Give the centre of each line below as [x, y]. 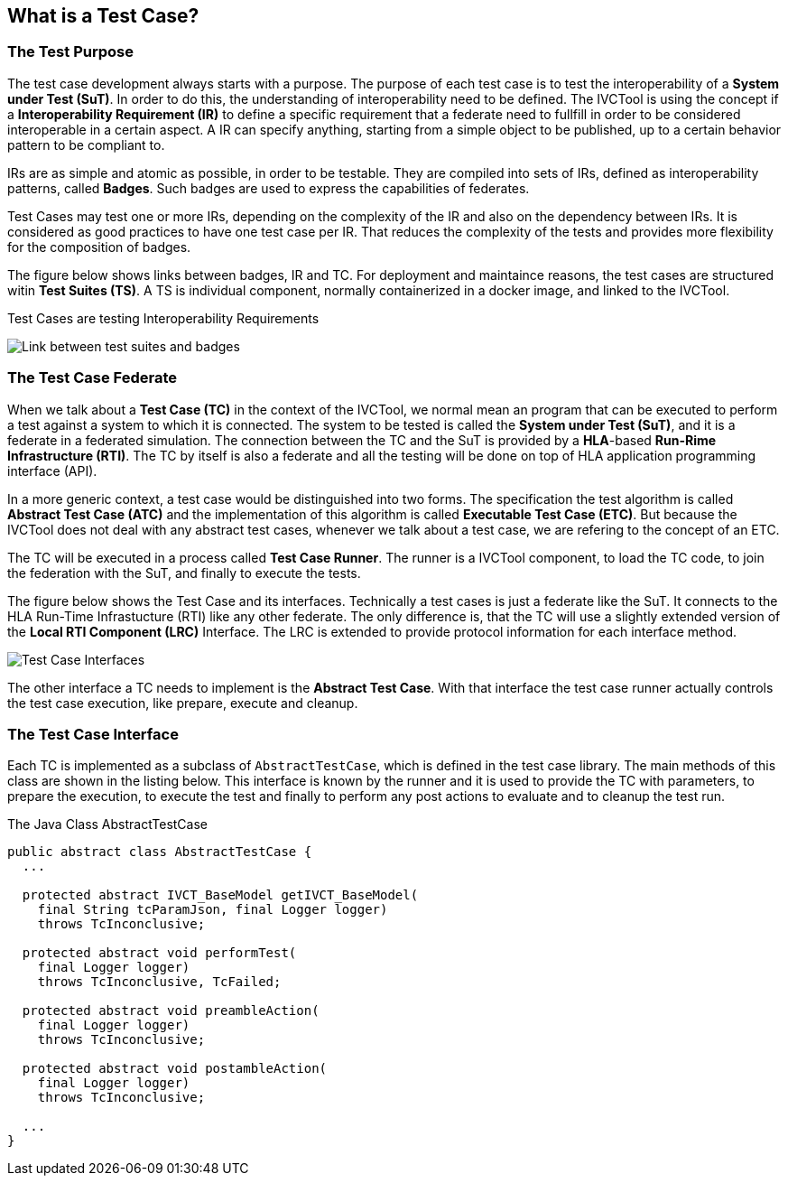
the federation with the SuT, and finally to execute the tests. [184, 573]
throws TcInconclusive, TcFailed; [159, 982]
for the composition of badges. [99, 247]
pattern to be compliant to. [86, 144]
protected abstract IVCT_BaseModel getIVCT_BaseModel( [220, 895]
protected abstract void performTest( [159, 953]
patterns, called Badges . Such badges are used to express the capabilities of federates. [269, 188]
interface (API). [52, 470]
